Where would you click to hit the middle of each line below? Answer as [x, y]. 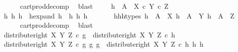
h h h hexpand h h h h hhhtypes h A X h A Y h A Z [119, 15]
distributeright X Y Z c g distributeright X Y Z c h [89, 34]
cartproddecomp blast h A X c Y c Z [94, 6]
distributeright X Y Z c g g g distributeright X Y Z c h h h [103, 44]
